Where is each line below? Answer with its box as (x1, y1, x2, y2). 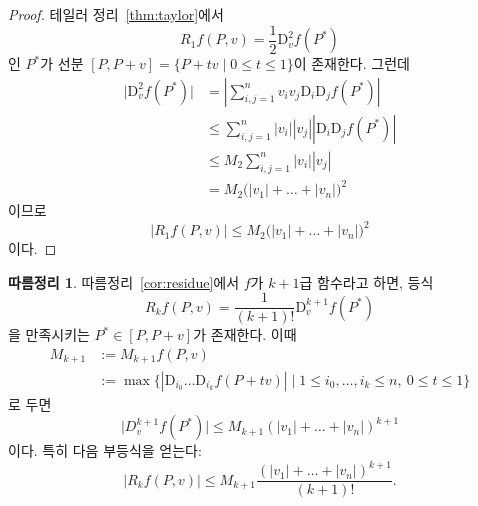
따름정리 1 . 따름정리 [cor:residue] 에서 (8, 271, 240, 292)
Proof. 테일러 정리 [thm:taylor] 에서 (8, 4, 224, 24)
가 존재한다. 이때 (193, 324, 297, 345)
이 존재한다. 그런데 (293, 53, 410, 74)
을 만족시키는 (8, 324, 90, 345)
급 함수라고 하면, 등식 (299, 271, 434, 292)
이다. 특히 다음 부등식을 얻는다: (8, 440, 202, 461)
